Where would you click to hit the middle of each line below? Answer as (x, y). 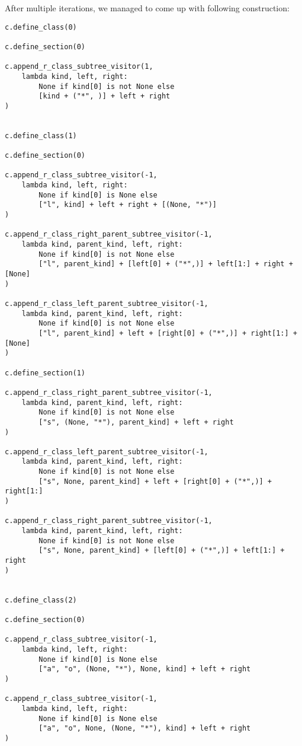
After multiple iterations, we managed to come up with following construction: (147, 8)
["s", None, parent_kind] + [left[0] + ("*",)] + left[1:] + (162, 551)
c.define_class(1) (41, 136)
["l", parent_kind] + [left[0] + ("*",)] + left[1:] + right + (166, 264)
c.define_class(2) (41, 600)
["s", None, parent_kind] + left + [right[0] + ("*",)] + (155, 481)
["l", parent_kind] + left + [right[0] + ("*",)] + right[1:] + (168, 333)
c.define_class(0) (41, 27)
